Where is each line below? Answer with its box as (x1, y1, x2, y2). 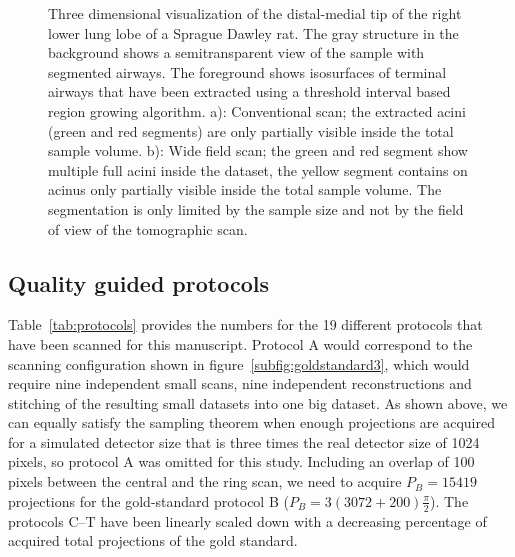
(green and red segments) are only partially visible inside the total (48, 120, 454, 141)
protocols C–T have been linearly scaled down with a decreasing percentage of (8, 510, 487, 531)
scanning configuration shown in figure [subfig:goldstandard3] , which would (8, 353, 470, 374)
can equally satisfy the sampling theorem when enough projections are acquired (8, 412, 495, 433)
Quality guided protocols (8, 267, 269, 298)
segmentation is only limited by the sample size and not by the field (48, 198, 464, 219)
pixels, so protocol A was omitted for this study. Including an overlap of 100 (8, 451, 475, 472)
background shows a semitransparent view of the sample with (48, 42, 425, 63)
